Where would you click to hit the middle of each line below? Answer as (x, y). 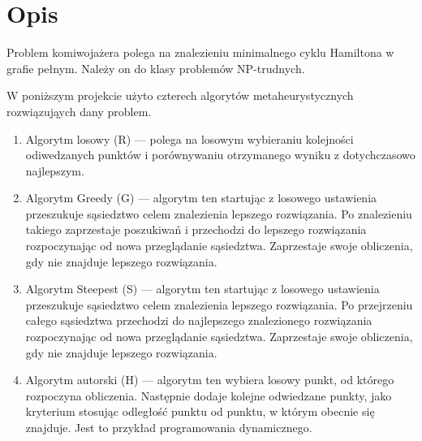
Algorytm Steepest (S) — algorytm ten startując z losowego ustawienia (202, 289)
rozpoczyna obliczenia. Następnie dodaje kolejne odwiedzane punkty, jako (209, 395)
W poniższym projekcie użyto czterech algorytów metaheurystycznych (180, 95)
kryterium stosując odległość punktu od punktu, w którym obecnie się (200, 411)
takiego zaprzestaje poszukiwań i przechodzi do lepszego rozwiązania (196, 229)
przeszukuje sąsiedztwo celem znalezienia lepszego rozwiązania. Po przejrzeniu (219, 304)
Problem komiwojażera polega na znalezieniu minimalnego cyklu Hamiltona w (200, 52)
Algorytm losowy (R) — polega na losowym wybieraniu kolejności (189, 138)
